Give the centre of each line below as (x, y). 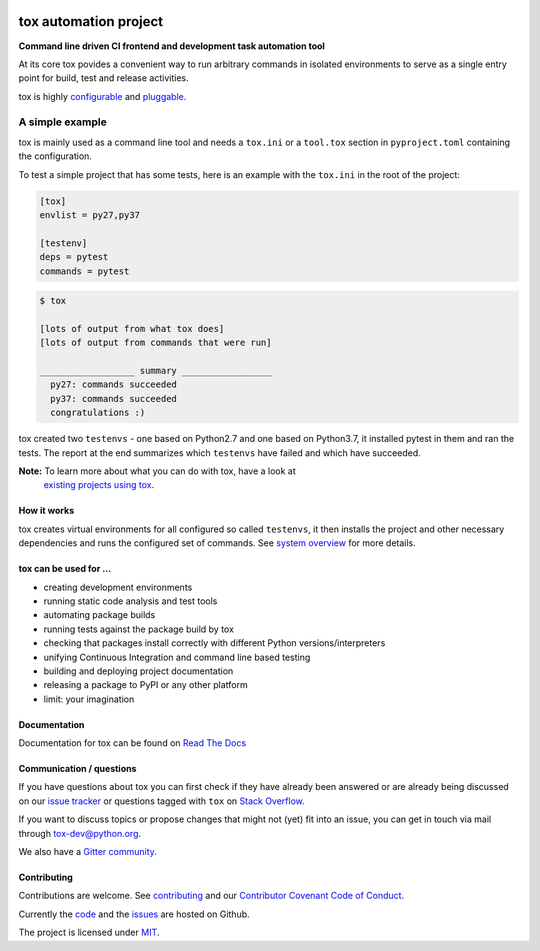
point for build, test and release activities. (103, 78)
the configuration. (55, 156)
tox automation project (91, 21)
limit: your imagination (89, 699)
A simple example (62, 122)
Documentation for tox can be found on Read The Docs (132, 743)
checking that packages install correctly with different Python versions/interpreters (214, 643)
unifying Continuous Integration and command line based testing (177, 657)
